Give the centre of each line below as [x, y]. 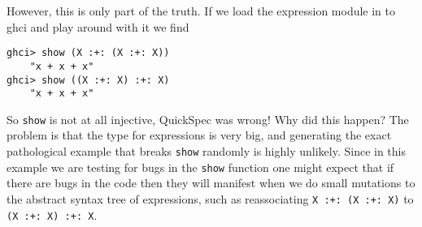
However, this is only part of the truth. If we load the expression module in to [201, 11]
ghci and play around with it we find [98, 26]
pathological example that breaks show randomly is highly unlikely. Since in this [207, 151]
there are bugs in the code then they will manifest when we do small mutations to [211, 183]
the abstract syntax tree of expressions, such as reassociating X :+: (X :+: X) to [210, 198]
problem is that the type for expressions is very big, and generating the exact [199, 135]
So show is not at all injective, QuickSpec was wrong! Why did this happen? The [208, 119]
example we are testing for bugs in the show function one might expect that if [200, 167]
